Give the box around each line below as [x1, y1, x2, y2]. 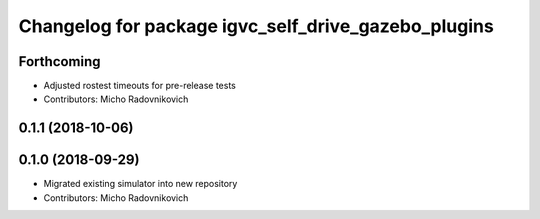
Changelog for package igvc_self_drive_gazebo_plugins [18, 15, 494, 37]
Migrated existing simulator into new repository [43, 178, 238, 190]
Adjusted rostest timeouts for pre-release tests [43, 80, 237, 92]
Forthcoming [18, 53, 101, 70]
